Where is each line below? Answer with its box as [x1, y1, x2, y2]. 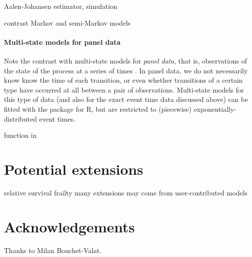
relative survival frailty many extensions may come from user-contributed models [4, 187, 248, 197]
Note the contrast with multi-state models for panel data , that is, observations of [4, 55, 247, 65]
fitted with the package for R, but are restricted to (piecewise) [4, 103, 192, 114]
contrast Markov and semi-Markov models [4, 17, 131, 28]
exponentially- [194, 103, 236, 114]
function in [4, 130, 37, 140]
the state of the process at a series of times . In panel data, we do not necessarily [4, 65, 248, 75]
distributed [4, 113, 37, 124]
